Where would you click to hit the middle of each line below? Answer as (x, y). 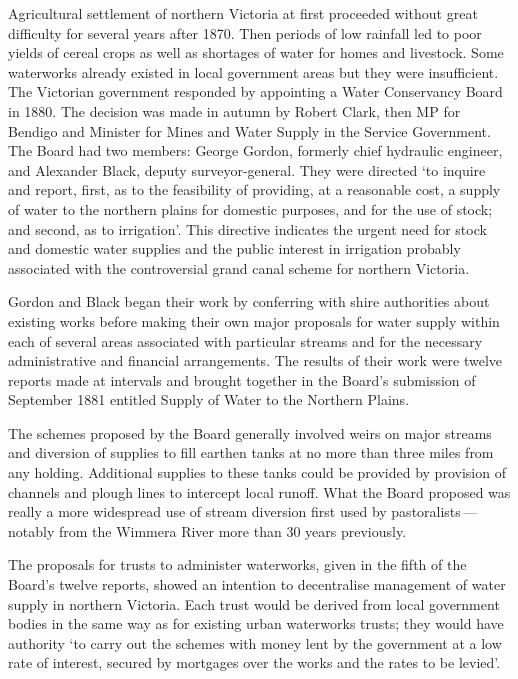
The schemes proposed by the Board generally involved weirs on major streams (250, 432)
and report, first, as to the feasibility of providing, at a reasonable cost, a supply (254, 189)
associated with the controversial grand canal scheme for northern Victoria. (239, 267)
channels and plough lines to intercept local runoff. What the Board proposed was (259, 491)
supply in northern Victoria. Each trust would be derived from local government (254, 603)
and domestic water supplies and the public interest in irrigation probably (234, 248)
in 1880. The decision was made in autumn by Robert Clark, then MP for (234, 110)
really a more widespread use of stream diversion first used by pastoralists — (243, 511)
